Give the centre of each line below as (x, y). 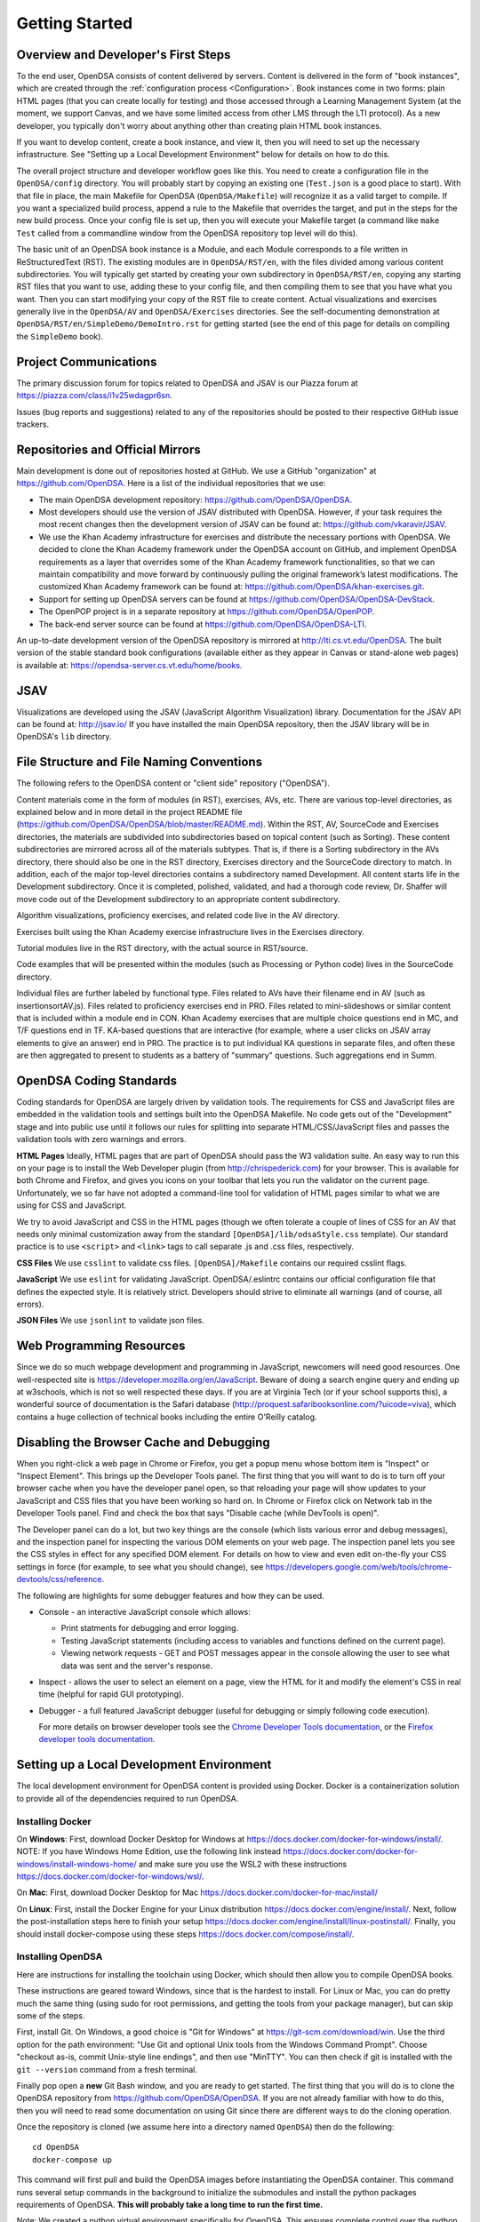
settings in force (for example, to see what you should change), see (140, 1567)
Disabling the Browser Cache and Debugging (143, 1442)
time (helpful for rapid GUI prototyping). (111, 1694)
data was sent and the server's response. (137, 1666)
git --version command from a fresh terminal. (107, 2069)
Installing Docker (54, 1821)
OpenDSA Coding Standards (97, 1080)
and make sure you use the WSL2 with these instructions (243, 1864)
